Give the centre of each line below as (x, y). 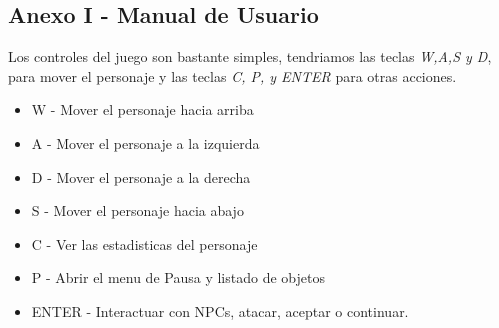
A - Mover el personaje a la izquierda (145, 142)
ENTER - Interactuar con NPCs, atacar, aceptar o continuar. (220, 310)
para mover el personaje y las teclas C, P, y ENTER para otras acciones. (232, 75)
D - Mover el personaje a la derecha (141, 176)
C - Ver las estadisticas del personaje (144, 243)
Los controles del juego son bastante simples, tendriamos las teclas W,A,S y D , (250, 56)
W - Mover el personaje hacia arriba (142, 109)
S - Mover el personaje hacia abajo (137, 210)
